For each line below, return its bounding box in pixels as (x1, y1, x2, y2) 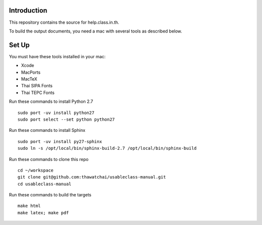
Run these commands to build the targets (9, 192, 92, 198)
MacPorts (21, 69, 41, 75)
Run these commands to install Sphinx (9, 128, 86, 133)
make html (17, 203, 41, 209)
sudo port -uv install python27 (17, 110, 95, 115)
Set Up (9, 41, 30, 49)
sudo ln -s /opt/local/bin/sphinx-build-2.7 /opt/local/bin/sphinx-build (17, 145, 197, 151)
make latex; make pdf (17, 210, 69, 215)
